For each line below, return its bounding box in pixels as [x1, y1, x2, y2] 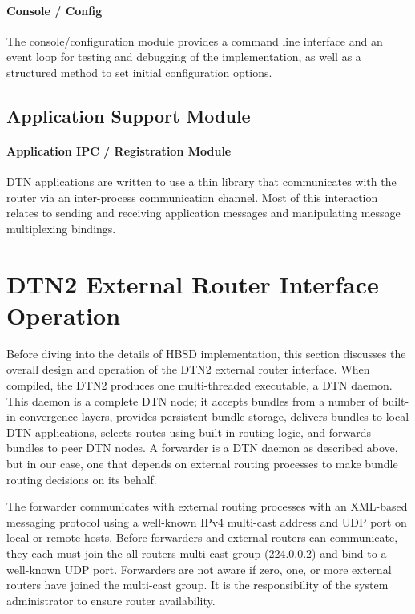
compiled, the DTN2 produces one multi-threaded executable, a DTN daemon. [6, 377, 393, 394]
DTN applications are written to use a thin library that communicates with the [6, 173, 397, 190]
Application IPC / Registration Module [6, 142, 232, 159]
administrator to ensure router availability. [6, 592, 216, 608]
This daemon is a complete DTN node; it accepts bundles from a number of [6, 392, 379, 409]
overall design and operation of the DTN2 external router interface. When [6, 361, 370, 378]
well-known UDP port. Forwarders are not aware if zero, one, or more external [6, 560, 392, 577]
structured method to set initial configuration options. [6, 63, 272, 80]
